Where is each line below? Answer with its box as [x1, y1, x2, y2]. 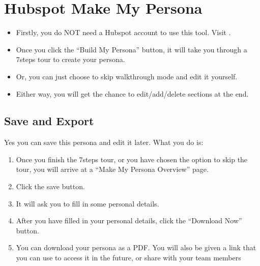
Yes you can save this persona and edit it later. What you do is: [4, 137, 204, 147]
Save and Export [4, 113, 94, 129]
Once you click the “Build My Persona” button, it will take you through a [16, 44, 247, 54]
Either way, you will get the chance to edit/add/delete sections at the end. [16, 88, 249, 99]
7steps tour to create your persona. [16, 54, 125, 65]
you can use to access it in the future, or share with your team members [16, 252, 241, 263]
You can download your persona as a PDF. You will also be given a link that [16, 242, 256, 253]
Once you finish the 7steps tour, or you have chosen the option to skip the [16, 154, 248, 164]
